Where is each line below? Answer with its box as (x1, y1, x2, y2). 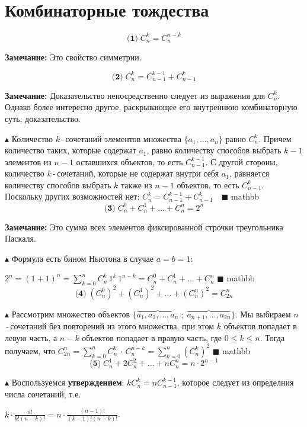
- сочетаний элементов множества (61, 132, 181, 145)
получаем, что (5, 344, 56, 357)
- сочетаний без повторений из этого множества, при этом (6, 320, 215, 332)
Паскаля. (5, 232, 36, 245)
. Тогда (260, 331, 285, 343)
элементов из (5, 155, 52, 168)
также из (120, 178, 152, 191)
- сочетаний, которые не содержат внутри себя (53, 167, 219, 179)
